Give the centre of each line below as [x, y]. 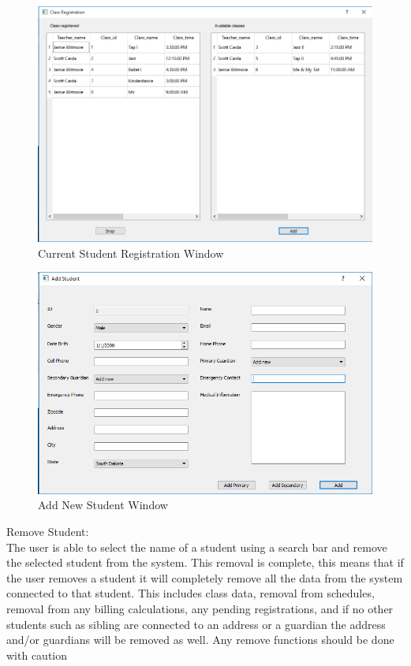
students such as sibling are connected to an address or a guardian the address [196, 624]
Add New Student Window [103, 505]
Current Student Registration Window [131, 253]
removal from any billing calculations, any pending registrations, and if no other [200, 609]
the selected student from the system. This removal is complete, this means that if [205, 562]
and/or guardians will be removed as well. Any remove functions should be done [200, 640]
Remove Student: [48, 532]
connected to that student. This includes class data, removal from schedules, [191, 593]
